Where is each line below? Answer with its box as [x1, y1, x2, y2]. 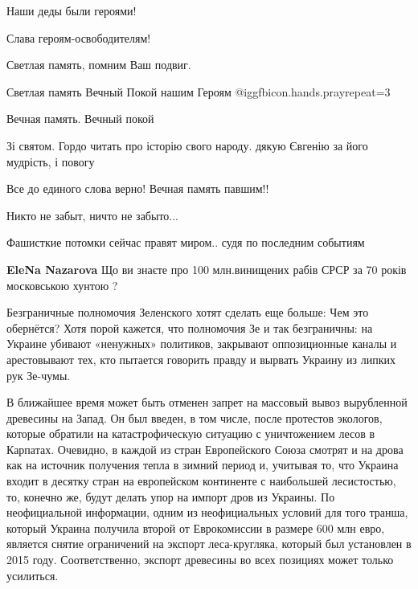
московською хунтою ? [6, 276, 118, 293]
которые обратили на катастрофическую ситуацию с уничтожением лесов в [6, 425, 375, 442]
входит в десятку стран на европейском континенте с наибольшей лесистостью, [6, 472, 396, 489]
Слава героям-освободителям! [6, 29, 151, 46]
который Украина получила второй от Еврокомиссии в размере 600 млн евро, [6, 519, 385, 536]
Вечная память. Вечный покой [6, 110, 154, 127]
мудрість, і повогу [6, 153, 95, 170]
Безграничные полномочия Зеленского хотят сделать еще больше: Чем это [6, 304, 369, 321]
